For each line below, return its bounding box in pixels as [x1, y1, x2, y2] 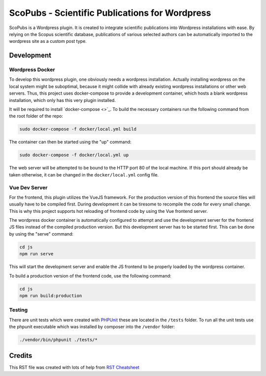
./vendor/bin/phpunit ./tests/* [19, 337, 98, 342]
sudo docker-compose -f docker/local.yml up [19, 152, 129, 158]
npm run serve [19, 251, 54, 257]
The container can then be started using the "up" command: [9, 139, 132, 145]
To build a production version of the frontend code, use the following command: [9, 273, 172, 278]
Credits [9, 351, 33, 360]
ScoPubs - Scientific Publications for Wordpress [9, 7, 211, 18]
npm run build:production [19, 293, 82, 298]
